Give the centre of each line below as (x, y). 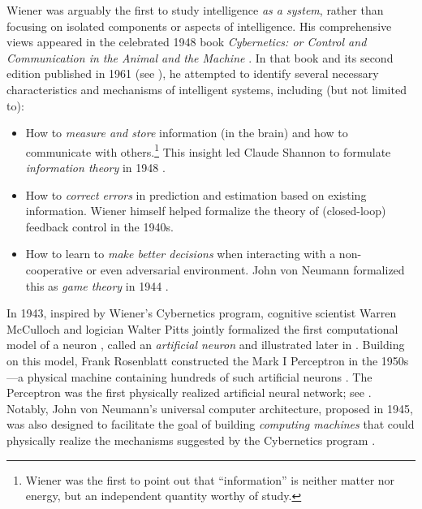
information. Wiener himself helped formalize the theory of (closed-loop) (206, 211)
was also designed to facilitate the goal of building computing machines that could (211, 424)
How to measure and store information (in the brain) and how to (187, 133)
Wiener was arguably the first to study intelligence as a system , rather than (195, 10)
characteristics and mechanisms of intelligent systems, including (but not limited (207, 89)
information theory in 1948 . (95, 167)
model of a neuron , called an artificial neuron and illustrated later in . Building (206, 345)
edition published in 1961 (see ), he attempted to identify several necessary (193, 73)
